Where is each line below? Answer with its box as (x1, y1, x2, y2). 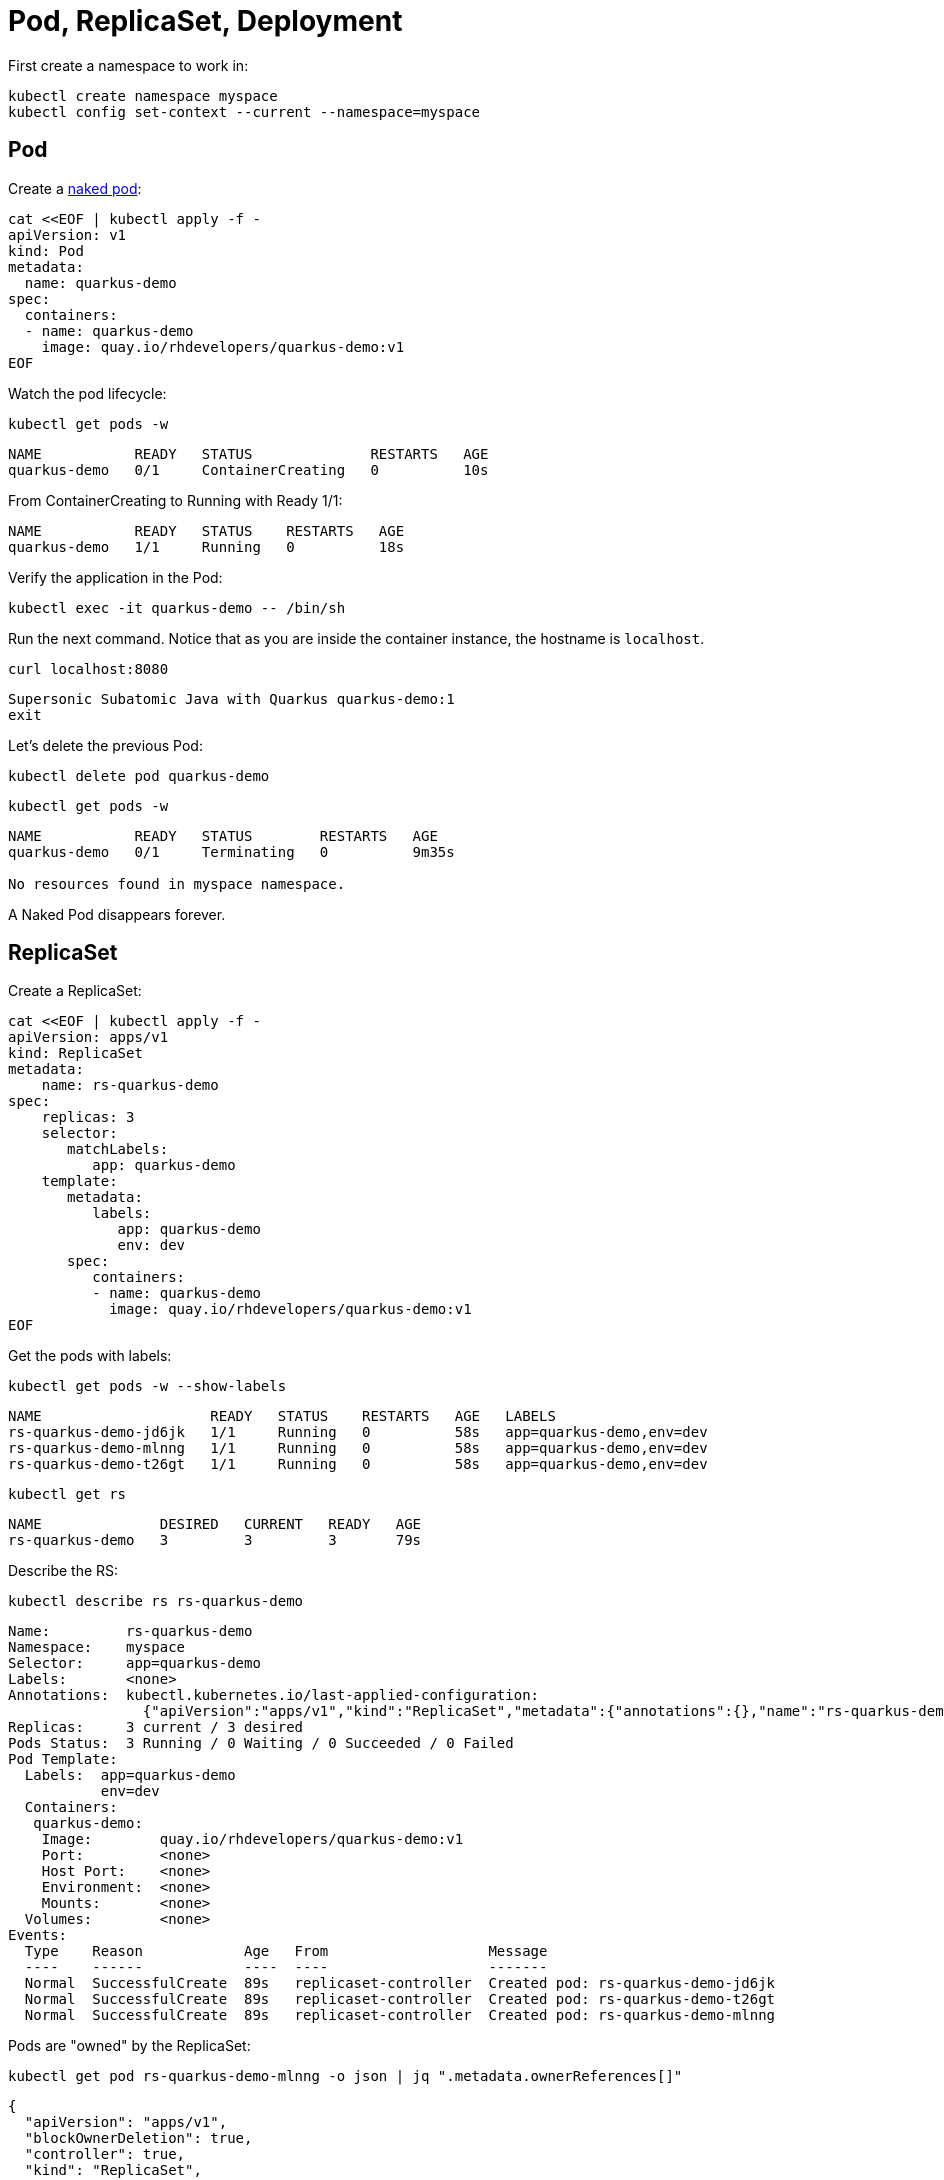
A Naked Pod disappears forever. (8, 905, 226, 923)
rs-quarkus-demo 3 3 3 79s (8, 1532, 422, 1549)
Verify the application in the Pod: (8, 568, 223, 586)
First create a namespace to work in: (8, 56, 249, 74)
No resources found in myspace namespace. (8, 875, 346, 892)
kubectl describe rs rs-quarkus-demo (8, 1593, 304, 1610)
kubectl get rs (8, 1486, 127, 1503)
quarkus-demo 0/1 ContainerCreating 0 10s (8, 461, 489, 478)
